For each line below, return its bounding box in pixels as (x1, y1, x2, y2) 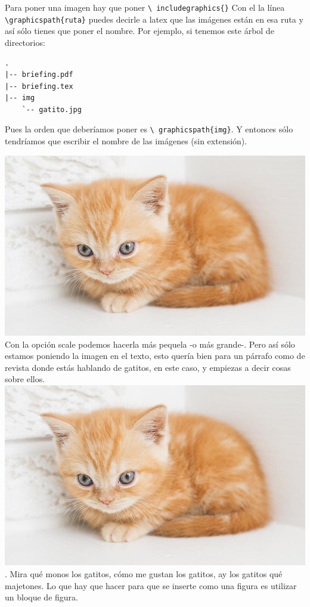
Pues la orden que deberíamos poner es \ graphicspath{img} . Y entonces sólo (5, 123, 293, 135)
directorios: (5, 36, 45, 48)
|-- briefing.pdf (5, 70, 73, 79)
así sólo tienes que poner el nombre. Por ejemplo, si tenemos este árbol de (5, 24, 274, 37)
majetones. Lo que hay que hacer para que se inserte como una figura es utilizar (5, 579, 297, 591)
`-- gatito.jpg (21, 105, 82, 114)
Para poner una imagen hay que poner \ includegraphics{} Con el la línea (5, 1, 285, 13)
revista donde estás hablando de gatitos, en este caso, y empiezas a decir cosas (5, 361, 291, 373)
